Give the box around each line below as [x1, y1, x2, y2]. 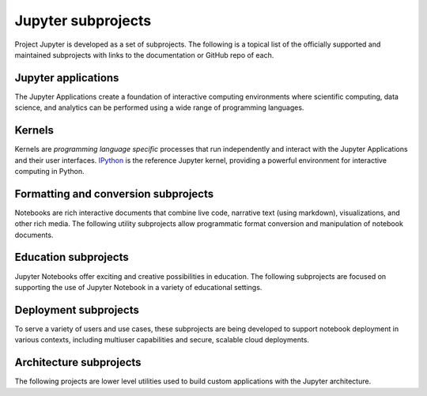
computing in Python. [14, 166, 85, 175]
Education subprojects [14, 251, 130, 264]
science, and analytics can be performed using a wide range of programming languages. [14, 103, 304, 112]
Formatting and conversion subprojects [14, 187, 213, 201]
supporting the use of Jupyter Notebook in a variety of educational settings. [14, 282, 263, 292]
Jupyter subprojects [14, 12, 152, 29]
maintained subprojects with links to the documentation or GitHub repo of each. [14, 50, 274, 59]
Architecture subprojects [14, 356, 142, 369]
